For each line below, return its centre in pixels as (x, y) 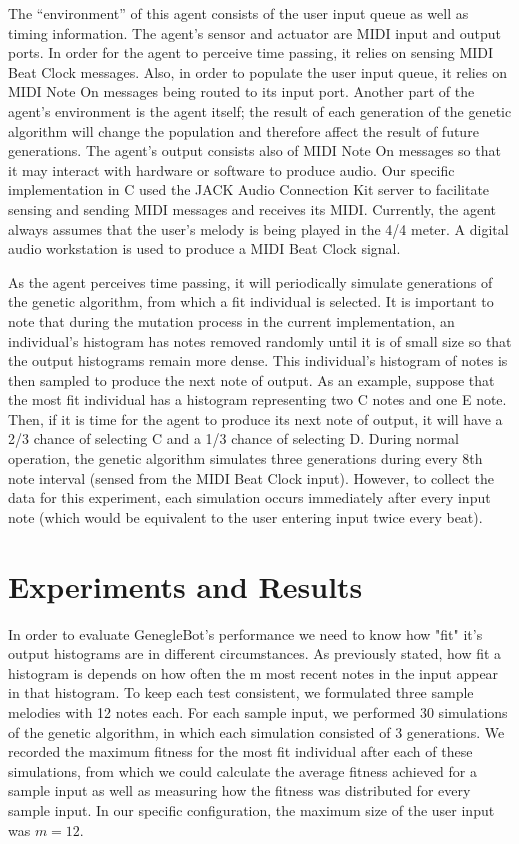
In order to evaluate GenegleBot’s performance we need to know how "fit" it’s (245, 633)
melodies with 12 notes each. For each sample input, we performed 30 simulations (258, 711)
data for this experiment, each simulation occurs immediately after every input (249, 497)
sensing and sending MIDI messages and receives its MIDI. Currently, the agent (252, 208)
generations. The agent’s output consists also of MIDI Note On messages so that (254, 150)
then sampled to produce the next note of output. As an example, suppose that (251, 379)
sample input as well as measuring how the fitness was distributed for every (239, 790)
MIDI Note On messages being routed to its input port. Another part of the (241, 91)
